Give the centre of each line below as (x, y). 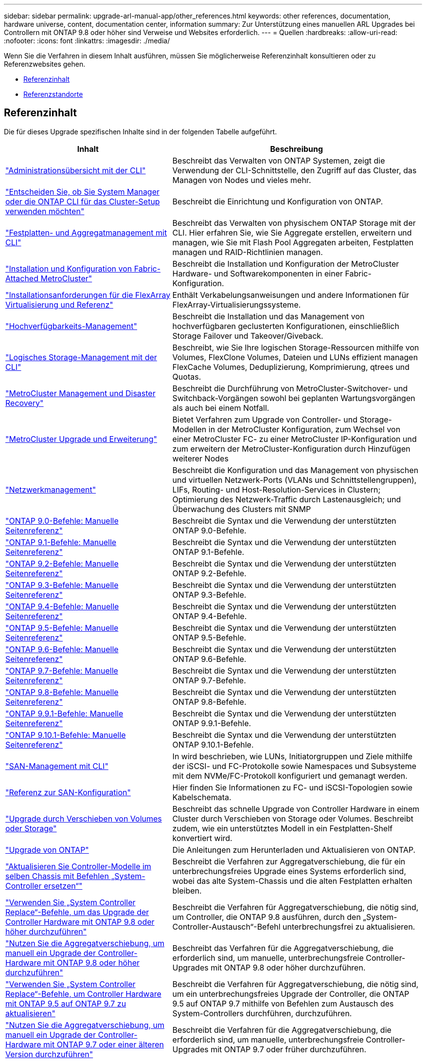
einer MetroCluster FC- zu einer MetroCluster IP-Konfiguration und (294, 439)
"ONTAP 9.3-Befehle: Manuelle (62, 585)
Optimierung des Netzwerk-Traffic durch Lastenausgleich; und (287, 499)
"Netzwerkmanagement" (51, 489)
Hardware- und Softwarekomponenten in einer (257, 273)
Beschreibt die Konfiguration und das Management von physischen (295, 470)
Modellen (189, 429)
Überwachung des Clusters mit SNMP (242, 509)
